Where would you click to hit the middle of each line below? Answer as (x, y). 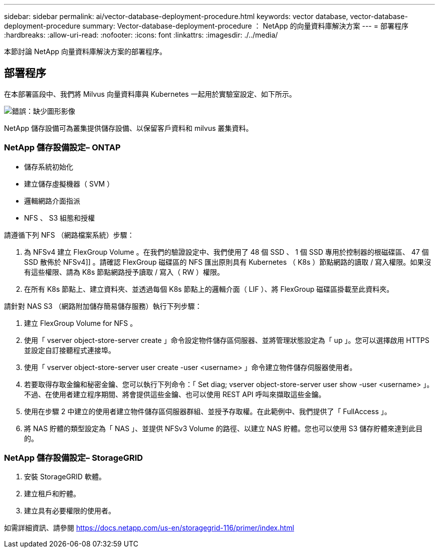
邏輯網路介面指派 (52, 201)
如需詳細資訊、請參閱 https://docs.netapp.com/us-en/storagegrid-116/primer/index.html (149, 528)
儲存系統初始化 (49, 166)
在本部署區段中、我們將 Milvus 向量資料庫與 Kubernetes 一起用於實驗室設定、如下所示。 (150, 94)
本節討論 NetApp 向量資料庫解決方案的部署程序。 (85, 51)
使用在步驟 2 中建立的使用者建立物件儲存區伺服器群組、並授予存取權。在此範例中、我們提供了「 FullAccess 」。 (208, 411)
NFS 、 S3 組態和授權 (60, 218)
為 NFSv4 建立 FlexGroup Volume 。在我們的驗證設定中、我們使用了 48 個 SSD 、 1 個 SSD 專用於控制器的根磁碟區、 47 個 (227, 252)
